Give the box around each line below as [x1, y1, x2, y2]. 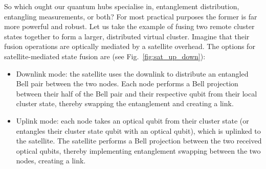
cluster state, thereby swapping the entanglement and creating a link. [16, 98, 234, 109]
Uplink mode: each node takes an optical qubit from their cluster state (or [16, 115, 249, 126]
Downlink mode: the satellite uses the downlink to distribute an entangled [16, 68, 249, 79]
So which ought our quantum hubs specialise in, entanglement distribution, [4, 1, 239, 11]
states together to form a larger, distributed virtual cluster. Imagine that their [4, 31, 250, 41]
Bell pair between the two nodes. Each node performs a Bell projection [16, 78, 238, 89]
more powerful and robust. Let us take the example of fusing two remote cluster [4, 21, 255, 32]
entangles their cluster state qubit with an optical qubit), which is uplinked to [16, 125, 261, 136]
